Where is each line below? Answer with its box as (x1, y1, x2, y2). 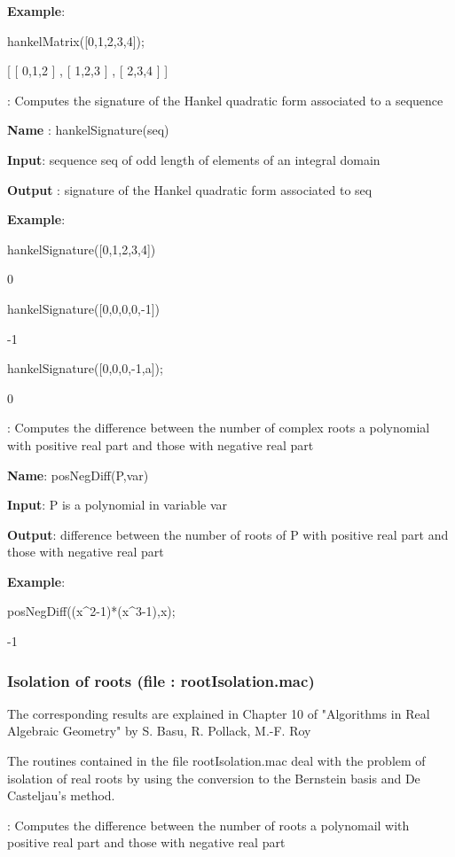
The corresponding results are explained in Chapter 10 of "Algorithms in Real (7, 704, 430, 722)
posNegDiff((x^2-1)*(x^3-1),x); (7, 602, 176, 620)
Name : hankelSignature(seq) (7, 121, 169, 139)
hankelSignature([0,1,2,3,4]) (7, 239, 156, 258)
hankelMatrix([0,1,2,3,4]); (7, 31, 145, 50)
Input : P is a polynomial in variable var (7, 495, 228, 514)
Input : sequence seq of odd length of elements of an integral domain (7, 150, 380, 168)
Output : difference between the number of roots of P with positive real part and (7, 525, 449, 543)
